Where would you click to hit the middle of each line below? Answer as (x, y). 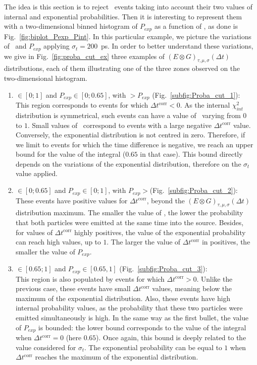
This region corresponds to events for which (82, 105)
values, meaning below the (192, 288)
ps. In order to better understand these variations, (177, 46)
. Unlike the (215, 278)
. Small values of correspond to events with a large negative (120, 125)
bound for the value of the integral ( (71, 154)
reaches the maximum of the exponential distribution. (116, 357)
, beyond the (166, 200)
